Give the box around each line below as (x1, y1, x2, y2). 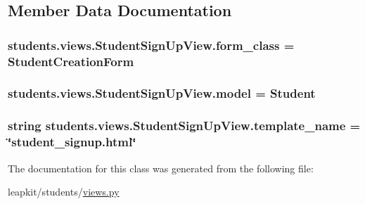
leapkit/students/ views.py (8, 184, 120, 199)
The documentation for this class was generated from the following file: (8, 160, 314, 175)
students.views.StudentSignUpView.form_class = (8, 36, 295, 53)
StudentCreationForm (8, 52, 134, 70)
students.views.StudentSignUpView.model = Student (8, 84, 316, 102)
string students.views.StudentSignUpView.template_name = (8, 117, 361, 134)
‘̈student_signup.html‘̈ (8, 133, 136, 151)
